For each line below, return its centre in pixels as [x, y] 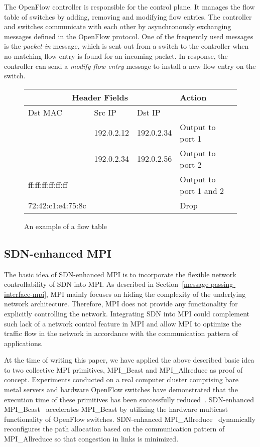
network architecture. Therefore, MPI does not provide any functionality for [121, 304]
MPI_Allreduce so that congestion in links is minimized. [91, 439]
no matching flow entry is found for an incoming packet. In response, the [116, 55]
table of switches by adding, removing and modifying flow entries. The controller [128, 16]
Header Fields [100, 97]
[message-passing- [209, 284]
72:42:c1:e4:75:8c [57, 205]
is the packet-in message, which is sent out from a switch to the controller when [126, 46]
